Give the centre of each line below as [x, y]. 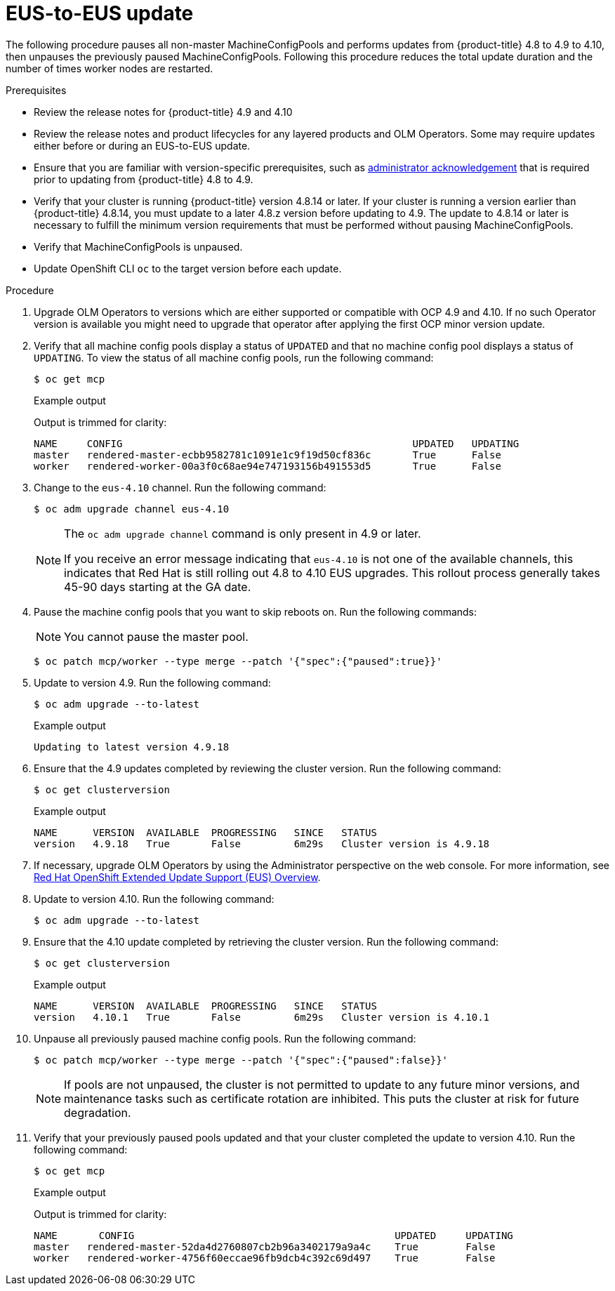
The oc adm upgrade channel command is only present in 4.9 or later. [243, 533]
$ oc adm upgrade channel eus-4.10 [132, 509]
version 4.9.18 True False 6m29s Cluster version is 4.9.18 [262, 843]
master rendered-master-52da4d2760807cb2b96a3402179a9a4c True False [265, 1246]
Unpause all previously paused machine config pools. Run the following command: [225, 1038]
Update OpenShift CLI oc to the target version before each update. [188, 268]
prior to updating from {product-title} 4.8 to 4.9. [144, 179]
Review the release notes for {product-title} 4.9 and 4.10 [163, 112]
